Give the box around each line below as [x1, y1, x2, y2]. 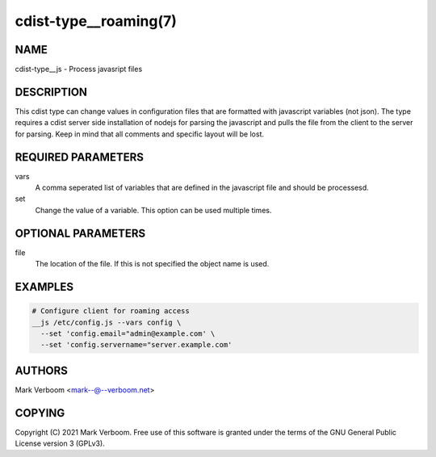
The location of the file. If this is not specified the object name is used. [35, 259, 270, 269]
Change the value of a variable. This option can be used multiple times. [35, 205, 272, 215]
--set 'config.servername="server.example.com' [40, 340, 233, 350]
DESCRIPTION [15, 85, 88, 99]
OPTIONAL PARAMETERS [15, 226, 146, 240]
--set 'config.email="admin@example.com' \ [40, 329, 216, 338]
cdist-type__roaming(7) [15, 12, 178, 30]
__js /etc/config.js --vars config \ [31, 317, 182, 327]
